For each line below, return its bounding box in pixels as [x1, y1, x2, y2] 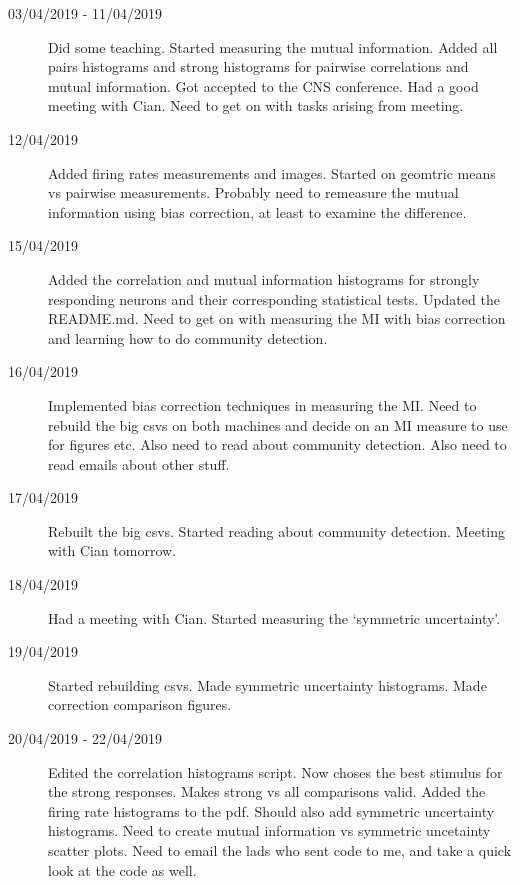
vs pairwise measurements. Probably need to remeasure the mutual [48, 182, 459, 203]
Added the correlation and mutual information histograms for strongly [48, 268, 480, 289]
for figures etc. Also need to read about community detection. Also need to [48, 434, 507, 455]
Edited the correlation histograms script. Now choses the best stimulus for [48, 761, 503, 782]
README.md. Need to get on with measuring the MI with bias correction [48, 308, 506, 329]
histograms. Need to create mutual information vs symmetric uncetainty [48, 820, 491, 841]
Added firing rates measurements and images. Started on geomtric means [48, 162, 496, 183]
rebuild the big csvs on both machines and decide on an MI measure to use [48, 414, 508, 435]
